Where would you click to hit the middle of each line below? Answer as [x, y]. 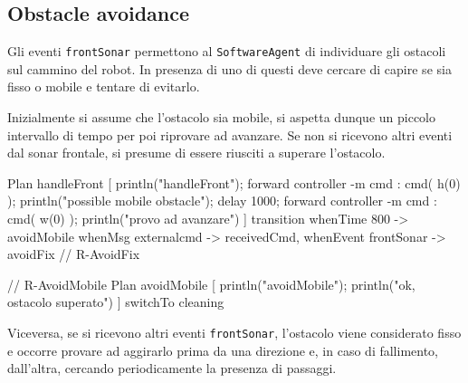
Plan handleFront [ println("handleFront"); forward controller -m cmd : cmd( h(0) [234, 182]
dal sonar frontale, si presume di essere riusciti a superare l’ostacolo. [196, 153]
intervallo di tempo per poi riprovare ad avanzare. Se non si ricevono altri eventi [230, 134]
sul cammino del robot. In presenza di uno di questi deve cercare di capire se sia [229, 68]
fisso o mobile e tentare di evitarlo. [104, 86]
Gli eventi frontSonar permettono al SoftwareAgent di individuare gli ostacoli [227, 51]
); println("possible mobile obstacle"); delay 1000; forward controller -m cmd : [222, 201]
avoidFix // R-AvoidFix [74, 254]
